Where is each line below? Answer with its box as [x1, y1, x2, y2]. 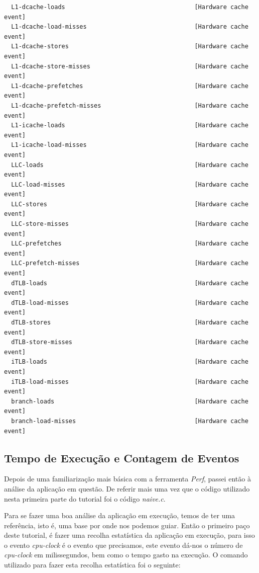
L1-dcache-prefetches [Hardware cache [11, 82, 248, 90]
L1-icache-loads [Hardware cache [11, 122, 248, 129]
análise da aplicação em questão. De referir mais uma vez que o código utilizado [4, 483, 250, 494]
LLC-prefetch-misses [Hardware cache [11, 260, 248, 267]
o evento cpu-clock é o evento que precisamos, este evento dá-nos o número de [4, 539, 243, 550]
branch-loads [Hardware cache [11, 397, 248, 405]
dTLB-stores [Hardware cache [11, 319, 248, 326]
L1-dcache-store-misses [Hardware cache [11, 62, 248, 70]
